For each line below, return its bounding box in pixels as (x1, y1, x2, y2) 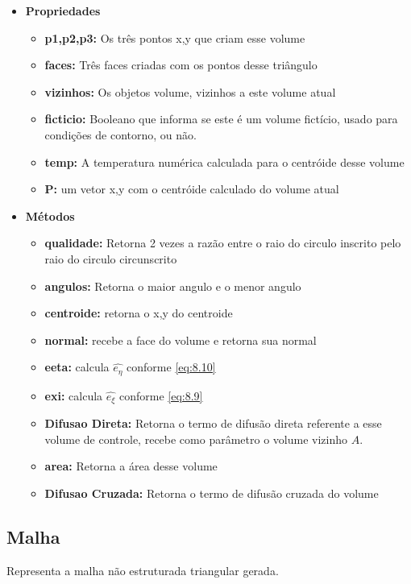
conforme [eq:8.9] (119, 387, 203, 404)
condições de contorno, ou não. (44, 126, 197, 143)
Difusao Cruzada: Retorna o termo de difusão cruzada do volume (44, 485, 379, 501)
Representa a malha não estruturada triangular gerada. (6, 561, 279, 578)
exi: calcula (44, 387, 103, 404)
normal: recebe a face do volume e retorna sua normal (44, 331, 317, 348)
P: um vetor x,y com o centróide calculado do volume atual (44, 180, 339, 197)
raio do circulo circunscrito (44, 250, 177, 267)
